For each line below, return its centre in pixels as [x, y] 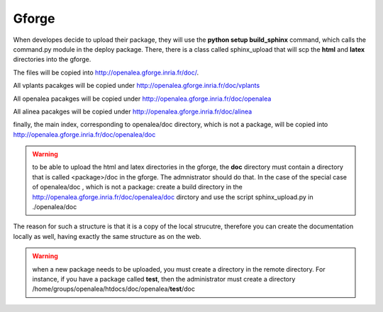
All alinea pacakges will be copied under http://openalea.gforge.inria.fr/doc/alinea [133, 111]
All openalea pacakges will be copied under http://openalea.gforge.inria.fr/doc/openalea [142, 99]
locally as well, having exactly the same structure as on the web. [107, 236]
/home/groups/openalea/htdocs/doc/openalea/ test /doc [113, 289]
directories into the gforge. [52, 60]
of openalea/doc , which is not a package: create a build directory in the [137, 187]
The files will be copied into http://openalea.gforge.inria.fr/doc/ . [106, 72]
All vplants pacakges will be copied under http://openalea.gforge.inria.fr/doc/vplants [137, 86]
